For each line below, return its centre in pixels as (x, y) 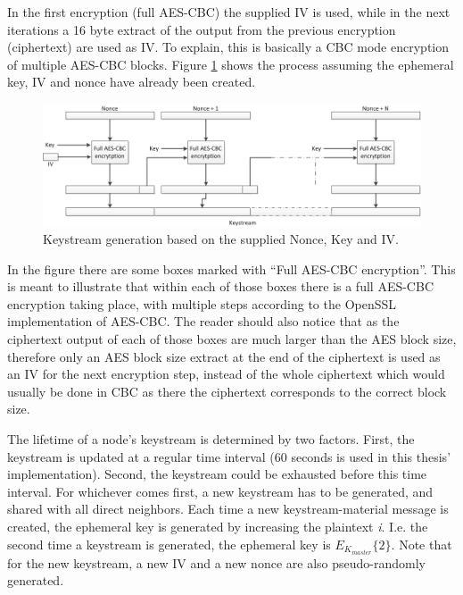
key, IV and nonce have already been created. (132, 82)
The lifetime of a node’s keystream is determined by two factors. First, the (211, 439)
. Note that (422, 544)
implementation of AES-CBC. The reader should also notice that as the (203, 321)
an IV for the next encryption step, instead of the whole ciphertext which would (226, 374)
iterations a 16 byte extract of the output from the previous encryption (202, 29)
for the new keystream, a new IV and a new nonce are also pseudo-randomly (216, 562)
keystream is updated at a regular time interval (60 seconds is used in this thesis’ (229, 456)
